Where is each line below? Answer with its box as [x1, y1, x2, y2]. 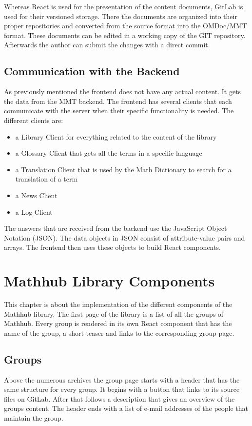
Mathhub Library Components [4, 271, 215, 291]
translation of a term [15, 174, 78, 184]
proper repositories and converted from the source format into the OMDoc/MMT [4, 20, 247, 31]
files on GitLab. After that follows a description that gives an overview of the [4, 393, 235, 404]
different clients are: [4, 115, 63, 125]
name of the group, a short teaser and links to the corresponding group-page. [4, 327, 234, 338]
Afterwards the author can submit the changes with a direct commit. [4, 40, 210, 50]
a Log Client [15, 206, 53, 217]
